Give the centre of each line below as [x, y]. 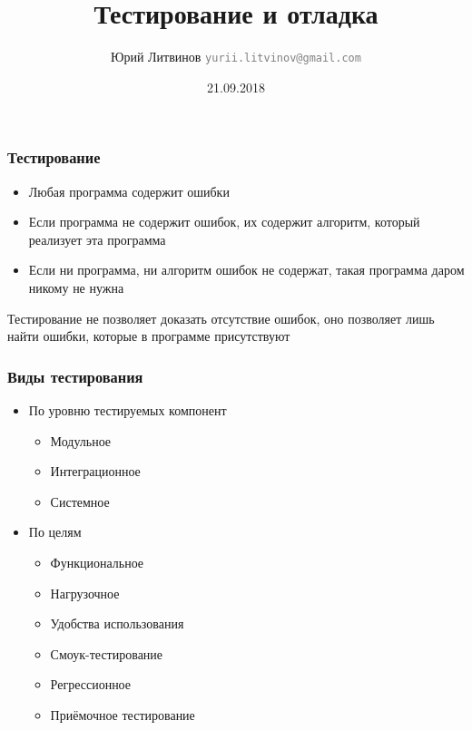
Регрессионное [91, 684]
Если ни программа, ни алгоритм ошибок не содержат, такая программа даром [246, 270]
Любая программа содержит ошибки [129, 191]
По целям [55, 532]
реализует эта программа [97, 239]
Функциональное [97, 563]
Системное [80, 501]
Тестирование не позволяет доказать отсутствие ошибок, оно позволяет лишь [221, 318]
